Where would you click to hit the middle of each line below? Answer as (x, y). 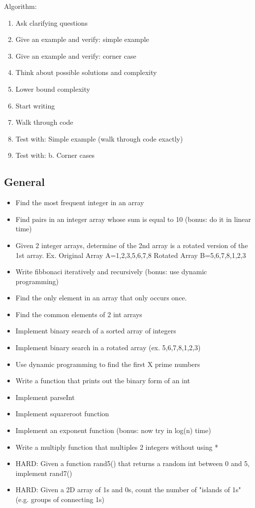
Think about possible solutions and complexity (86, 72)
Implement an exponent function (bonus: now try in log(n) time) (113, 430)
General (24, 182)
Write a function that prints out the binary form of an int (103, 381)
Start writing (35, 105)
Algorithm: (20, 6)
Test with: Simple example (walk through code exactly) (99, 138)
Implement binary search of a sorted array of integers (96, 331)
